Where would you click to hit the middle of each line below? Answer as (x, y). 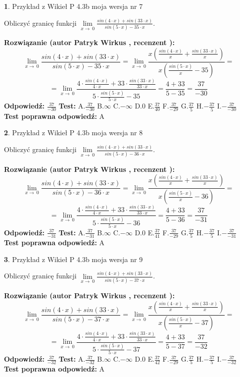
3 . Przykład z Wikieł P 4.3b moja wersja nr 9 (73, 259)
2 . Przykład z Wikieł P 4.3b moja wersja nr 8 (73, 133)
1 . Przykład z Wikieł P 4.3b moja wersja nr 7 (73, 6)
